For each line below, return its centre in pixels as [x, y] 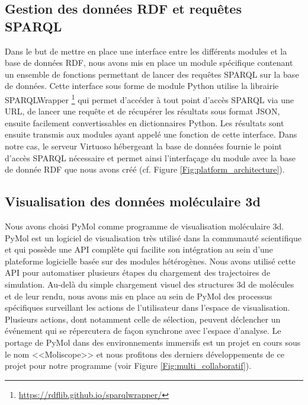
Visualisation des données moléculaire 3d [133, 201]
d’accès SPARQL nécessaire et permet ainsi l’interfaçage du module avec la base [150, 157]
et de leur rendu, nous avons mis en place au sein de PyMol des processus [139, 296]
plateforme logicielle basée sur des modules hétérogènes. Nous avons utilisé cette [150, 261]
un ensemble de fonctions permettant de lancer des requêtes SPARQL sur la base [152, 74]
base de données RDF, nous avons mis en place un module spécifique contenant [149, 63]
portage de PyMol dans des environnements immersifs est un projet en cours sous [153, 342]
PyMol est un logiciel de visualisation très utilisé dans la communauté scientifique [153, 237]
